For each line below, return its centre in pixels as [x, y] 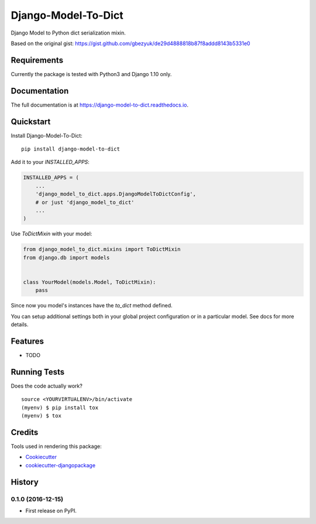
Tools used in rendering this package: [56, 446]
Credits [25, 432]
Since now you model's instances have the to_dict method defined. [92, 306]
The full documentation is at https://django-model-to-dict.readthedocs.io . [100, 105]
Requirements [37, 60]
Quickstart [31, 121]
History [25, 482]
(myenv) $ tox [41, 416]
